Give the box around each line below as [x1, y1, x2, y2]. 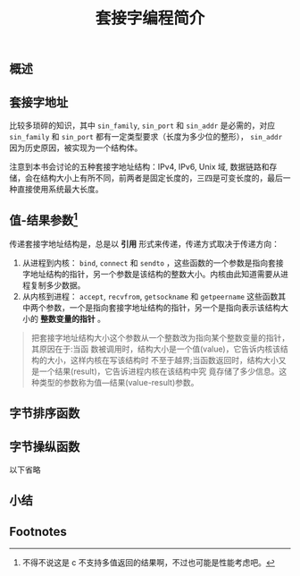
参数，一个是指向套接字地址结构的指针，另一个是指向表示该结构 [46, 301, 281, 313]
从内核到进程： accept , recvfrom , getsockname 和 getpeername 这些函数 [21, 291, 279, 301]
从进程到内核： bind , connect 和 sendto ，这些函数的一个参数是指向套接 [21, 257, 284, 268]
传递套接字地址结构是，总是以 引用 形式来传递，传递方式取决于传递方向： [9, 238, 279, 249]
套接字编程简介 [95, 8, 205, 29]
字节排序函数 [9, 406, 80, 421]
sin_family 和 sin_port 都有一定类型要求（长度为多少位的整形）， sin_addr [9, 131, 283, 141]
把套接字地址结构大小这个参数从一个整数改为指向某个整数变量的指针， [30, 332, 290, 343]
